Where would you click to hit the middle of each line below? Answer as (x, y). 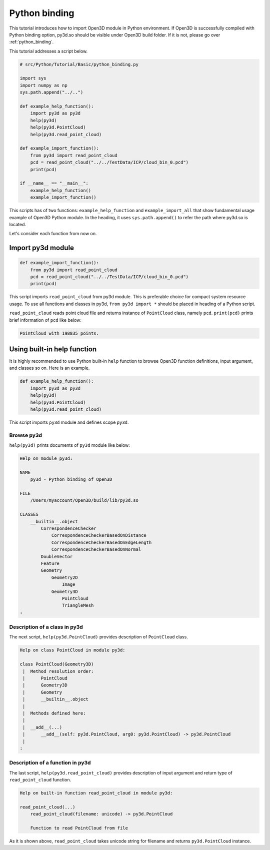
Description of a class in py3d (46, 627)
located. (17, 224)
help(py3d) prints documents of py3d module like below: (69, 445)
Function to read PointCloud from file (79, 828)
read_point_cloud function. (40, 780)
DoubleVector (57, 556)
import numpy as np (43, 85)
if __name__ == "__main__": (54, 183)
